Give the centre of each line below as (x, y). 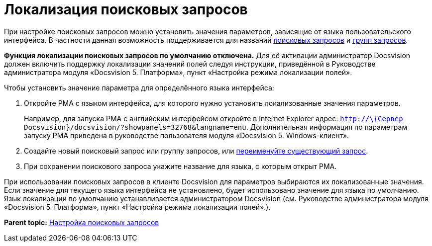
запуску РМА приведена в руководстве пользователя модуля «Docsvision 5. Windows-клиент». (187, 135)
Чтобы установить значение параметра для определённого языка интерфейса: (139, 87)
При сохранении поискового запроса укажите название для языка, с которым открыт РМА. (180, 166)
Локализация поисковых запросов (126, 9)
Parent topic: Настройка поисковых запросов (82, 222)
